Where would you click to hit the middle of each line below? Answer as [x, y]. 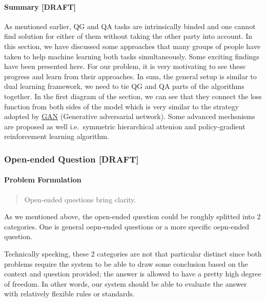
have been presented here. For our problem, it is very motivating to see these [125, 66]
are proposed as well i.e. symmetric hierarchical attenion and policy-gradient [125, 126]
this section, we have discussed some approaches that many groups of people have [132, 46]
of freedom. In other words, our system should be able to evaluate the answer [126, 283]
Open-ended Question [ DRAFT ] [71, 159]
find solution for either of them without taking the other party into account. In [128, 36]
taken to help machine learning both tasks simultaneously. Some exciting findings [132, 56]
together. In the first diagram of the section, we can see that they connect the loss [133, 96]
